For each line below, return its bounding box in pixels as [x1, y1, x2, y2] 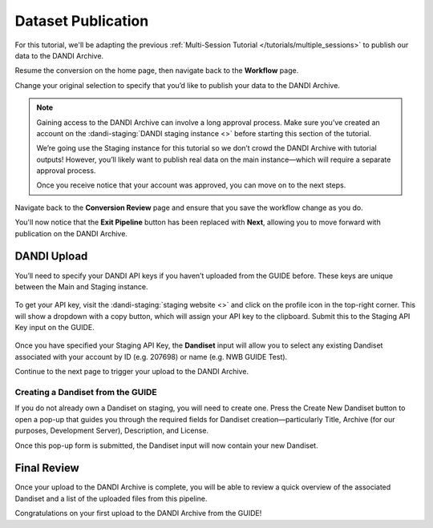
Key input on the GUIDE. [14, 323, 95, 333]
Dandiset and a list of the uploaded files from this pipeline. [14, 494, 208, 503]
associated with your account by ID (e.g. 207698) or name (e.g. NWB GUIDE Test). [14, 352, 288, 361]
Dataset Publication [14, 12, 149, 30]
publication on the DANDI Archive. [14, 228, 128, 238]
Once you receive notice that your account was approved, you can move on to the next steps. [36, 180, 346, 190]
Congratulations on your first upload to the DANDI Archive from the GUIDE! [14, 509, 262, 518]
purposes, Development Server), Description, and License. [14, 425, 208, 436]
